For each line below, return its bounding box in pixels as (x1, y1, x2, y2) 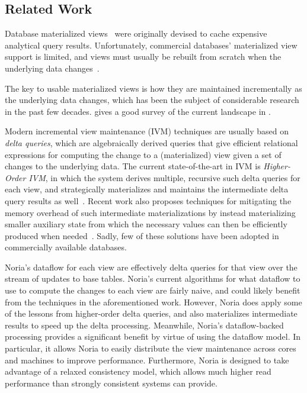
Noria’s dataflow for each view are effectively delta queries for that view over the (5, 260, 298, 273)
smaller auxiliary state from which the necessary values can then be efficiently (5, 218, 287, 230)
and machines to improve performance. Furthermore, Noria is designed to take (5, 353, 289, 366)
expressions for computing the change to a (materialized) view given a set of (5, 148, 282, 160)
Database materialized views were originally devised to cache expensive (5, 27, 267, 40)
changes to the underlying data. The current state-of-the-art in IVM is (5, 160, 261, 172)
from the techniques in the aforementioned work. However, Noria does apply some (5, 295, 302, 308)
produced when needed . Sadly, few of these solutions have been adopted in (5, 229, 279, 241)
